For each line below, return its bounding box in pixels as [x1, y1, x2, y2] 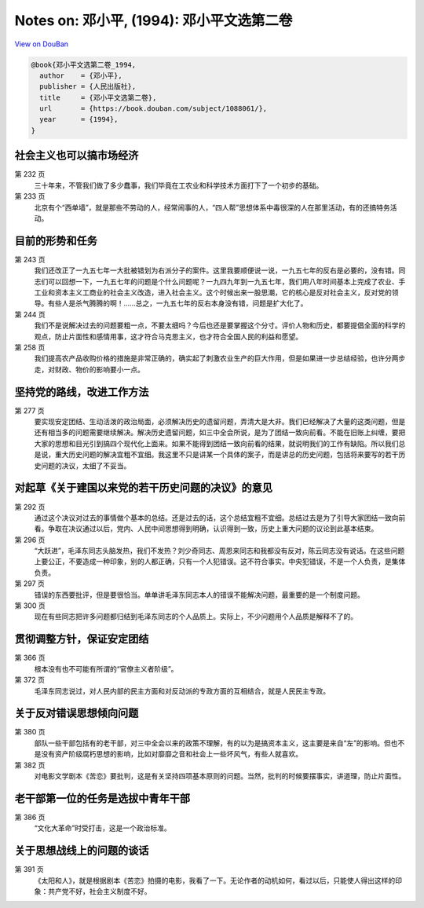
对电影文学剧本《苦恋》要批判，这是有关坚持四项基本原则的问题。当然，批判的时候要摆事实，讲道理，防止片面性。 [34, 771, 406, 781]
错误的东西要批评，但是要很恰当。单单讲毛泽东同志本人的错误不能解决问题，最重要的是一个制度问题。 [34, 590, 364, 599]
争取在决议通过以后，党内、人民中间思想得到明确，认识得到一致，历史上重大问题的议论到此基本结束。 [47, 524, 378, 533]
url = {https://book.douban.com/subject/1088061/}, [39, 104, 268, 113]
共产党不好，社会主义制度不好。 [47, 886, 152, 895]
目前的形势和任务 [14, 234, 97, 247]
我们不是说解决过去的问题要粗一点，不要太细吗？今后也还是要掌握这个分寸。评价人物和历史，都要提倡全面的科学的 [34, 320, 406, 330]
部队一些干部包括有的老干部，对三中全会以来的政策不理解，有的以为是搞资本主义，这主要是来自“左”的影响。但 [34, 738, 392, 748]
